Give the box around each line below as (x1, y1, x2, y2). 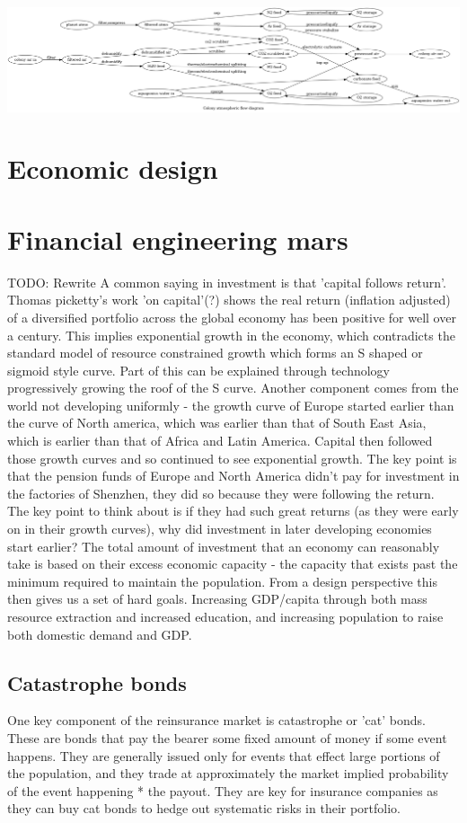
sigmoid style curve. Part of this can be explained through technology (7, 360, 391, 379)
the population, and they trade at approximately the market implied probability (7, 764, 449, 783)
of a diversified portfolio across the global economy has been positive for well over (7, 307, 456, 326)
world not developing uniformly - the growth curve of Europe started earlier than (7, 395, 454, 414)
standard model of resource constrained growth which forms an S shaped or (7, 343, 423, 362)
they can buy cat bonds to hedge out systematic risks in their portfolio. (7, 799, 401, 818)
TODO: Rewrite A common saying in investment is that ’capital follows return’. (7, 272, 446, 291)
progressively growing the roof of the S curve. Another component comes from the (7, 378, 459, 397)
